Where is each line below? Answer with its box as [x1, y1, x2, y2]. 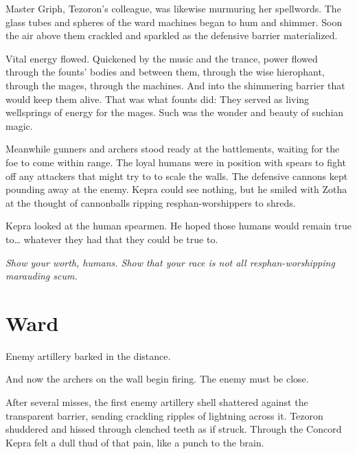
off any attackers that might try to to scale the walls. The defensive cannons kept [5, 168, 348, 183]
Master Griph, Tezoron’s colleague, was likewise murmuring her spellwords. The [5, 1, 341, 15]
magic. [5, 118, 33, 133]
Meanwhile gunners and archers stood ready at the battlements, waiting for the [5, 141, 340, 156]
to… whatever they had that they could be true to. [5, 231, 218, 246]
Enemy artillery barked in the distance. [5, 348, 171, 363]
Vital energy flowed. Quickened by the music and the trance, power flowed [5, 51, 318, 65]
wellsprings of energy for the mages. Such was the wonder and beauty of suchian [5, 105, 344, 120]
